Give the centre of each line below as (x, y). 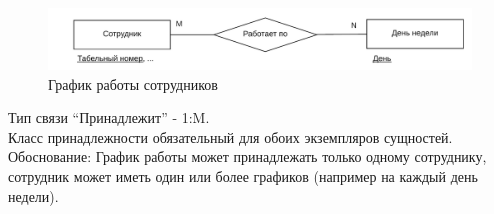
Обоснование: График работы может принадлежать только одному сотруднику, (247, 156)
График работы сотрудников (133, 83)
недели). (33, 195)
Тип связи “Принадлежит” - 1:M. (109, 117)
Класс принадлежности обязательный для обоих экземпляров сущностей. (230, 136)
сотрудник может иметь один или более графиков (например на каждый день (243, 176)
